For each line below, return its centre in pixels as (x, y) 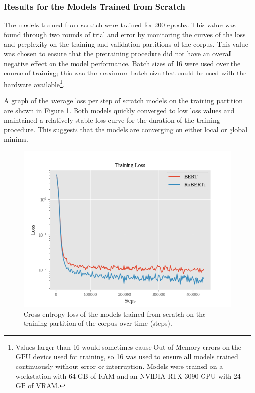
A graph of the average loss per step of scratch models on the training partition (124, 101)
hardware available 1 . (34, 83)
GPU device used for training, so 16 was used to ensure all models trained (127, 356)
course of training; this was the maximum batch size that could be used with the (125, 73)
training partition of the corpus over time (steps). (98, 323)
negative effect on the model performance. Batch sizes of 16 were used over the (122, 63)
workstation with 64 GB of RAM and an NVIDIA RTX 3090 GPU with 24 (128, 376)
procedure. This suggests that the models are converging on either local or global (126, 129)
